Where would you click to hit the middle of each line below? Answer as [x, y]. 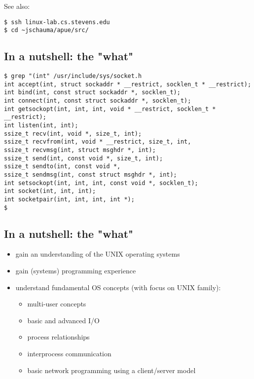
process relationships [58, 337]
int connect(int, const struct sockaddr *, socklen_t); [98, 101]
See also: [17, 6]
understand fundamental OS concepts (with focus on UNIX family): [118, 287]
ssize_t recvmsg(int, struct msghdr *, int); [80, 150]
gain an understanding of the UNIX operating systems [98, 254]
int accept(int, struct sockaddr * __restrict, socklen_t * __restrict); [128, 84]
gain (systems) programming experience [76, 271]
